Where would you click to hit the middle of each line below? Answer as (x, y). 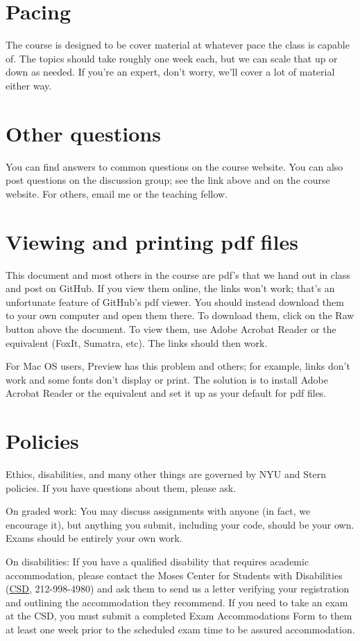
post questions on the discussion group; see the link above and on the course (168, 180)
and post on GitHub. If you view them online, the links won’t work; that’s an (170, 288)
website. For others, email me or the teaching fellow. (117, 193)
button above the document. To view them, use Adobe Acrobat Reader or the (171, 328)
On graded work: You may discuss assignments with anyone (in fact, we (158, 511)
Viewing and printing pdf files (152, 241)
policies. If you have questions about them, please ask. (121, 487)
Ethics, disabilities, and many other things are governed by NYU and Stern (166, 474)
